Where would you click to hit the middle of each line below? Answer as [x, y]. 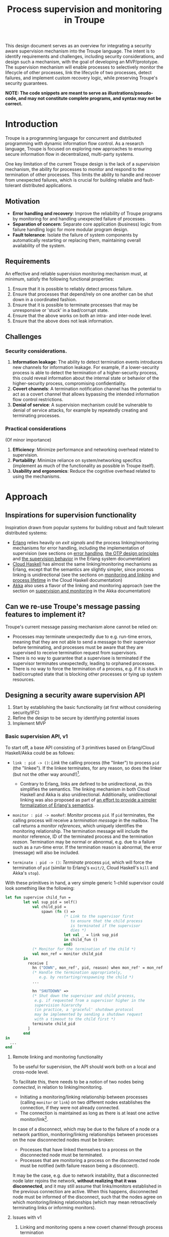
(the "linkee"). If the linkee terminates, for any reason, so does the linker [87, 768]
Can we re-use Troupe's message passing [73, 607]
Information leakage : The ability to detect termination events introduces [87, 362]
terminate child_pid [54, 1024]
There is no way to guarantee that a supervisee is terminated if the [81, 658]
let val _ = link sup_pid [91, 935]
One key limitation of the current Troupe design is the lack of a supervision [82, 164]
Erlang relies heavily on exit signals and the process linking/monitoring [86, 542]
